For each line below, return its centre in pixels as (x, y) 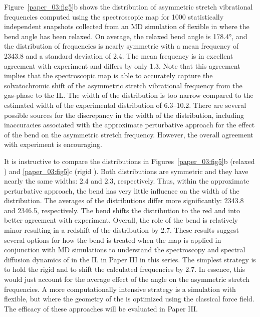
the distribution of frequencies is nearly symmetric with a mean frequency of (121, 46)
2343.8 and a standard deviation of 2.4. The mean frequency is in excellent (119, 55)
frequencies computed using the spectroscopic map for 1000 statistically (114, 16)
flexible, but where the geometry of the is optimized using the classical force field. (129, 299)
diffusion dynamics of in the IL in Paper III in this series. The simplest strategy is (130, 259)
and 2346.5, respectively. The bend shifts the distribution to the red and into (122, 210)
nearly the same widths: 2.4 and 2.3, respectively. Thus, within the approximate (127, 181)
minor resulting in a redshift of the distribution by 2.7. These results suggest (122, 230)
